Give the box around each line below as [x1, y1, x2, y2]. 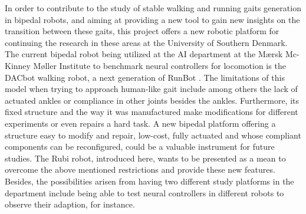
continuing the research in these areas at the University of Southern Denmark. [5, 36, 288, 48]
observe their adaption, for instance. [5, 198, 135, 210]
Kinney [5, 59, 31, 71]
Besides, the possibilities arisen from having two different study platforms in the [5, 175, 294, 187]
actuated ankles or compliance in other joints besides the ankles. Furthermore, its [5, 94, 300, 106]
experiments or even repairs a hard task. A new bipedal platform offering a [5, 117, 276, 129]
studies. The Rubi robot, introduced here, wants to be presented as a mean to [5, 152, 286, 164]
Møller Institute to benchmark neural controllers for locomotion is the [33, 59, 286, 71]
